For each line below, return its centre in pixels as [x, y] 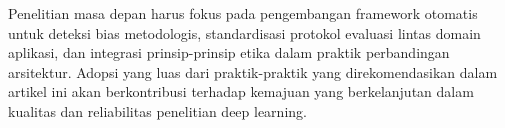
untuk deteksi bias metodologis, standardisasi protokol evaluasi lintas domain [244, 32]
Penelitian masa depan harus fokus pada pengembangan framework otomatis [243, 13]
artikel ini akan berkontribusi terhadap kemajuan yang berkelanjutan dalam [241, 91]
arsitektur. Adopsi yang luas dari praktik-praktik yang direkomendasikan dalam [253, 71]
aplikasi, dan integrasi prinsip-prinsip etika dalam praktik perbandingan [229, 52]
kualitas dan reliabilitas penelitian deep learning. [157, 110]
